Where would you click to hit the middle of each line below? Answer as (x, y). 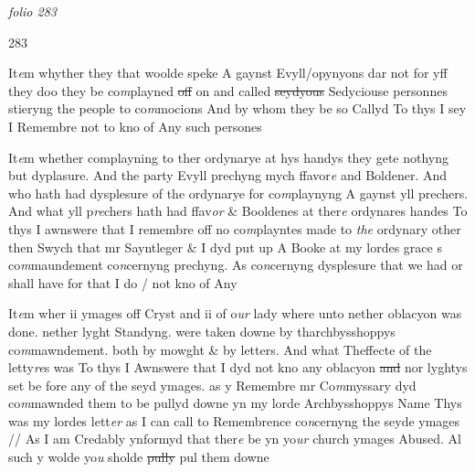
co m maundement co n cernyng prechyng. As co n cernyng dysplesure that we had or (236, 265)
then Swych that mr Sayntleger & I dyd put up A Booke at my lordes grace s (225, 247)
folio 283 (32, 11)
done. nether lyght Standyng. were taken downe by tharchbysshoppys (202, 331)
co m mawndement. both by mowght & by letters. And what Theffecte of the (220, 349)
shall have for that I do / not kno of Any (123, 282)
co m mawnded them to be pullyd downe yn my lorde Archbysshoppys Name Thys (235, 403)
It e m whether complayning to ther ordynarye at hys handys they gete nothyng (229, 157)
